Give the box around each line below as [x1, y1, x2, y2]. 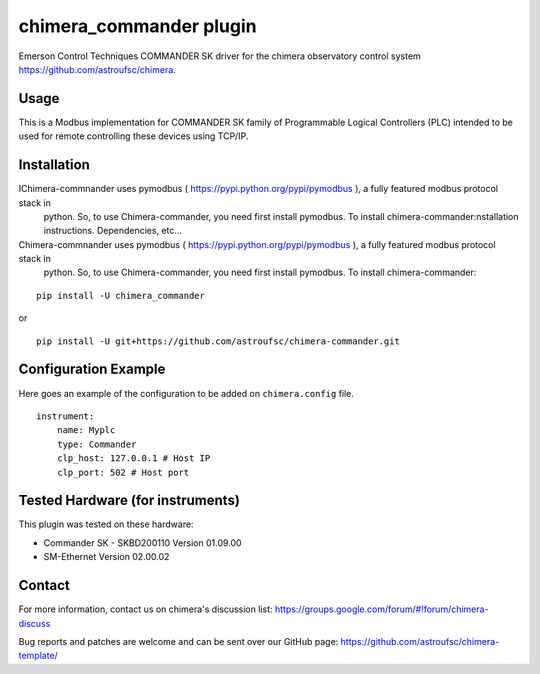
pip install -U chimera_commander [36, 290, 205, 301]
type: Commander [56, 438, 137, 450]
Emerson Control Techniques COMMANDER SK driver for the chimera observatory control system [18, 50, 422, 62]
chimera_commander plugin [18, 15, 257, 37]
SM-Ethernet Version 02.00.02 [43, 551, 170, 563]
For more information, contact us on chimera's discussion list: [18, 603, 273, 615]
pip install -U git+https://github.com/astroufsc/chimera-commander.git [36, 335, 400, 347]
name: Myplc [56, 425, 116, 436]
